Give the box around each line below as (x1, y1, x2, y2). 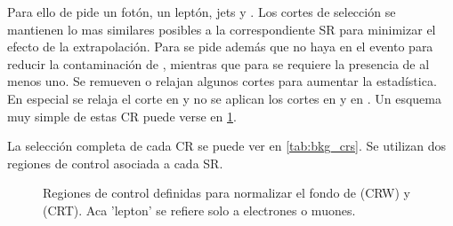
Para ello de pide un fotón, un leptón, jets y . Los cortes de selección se (7, 3, 396, 20)
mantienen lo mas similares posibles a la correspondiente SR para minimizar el (7, 19, 436, 38)
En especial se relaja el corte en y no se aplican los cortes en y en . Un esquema (7, 89, 441, 107)
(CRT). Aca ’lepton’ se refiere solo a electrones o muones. (43, 200, 356, 219)
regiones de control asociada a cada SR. (7, 153, 223, 172)
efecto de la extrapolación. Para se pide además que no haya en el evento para (7, 37, 433, 56)
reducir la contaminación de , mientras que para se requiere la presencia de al (7, 54, 430, 73)
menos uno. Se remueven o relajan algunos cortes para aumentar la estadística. (7, 72, 437, 90)
